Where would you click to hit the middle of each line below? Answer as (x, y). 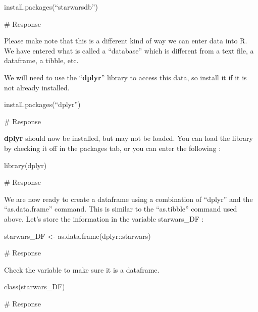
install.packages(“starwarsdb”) (51, 7)
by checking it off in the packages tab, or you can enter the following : (113, 148)
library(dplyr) (25, 165)
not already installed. (37, 87)
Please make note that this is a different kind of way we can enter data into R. (126, 41)
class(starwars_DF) (35, 287)
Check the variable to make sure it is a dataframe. (82, 269)
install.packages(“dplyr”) (42, 104)
